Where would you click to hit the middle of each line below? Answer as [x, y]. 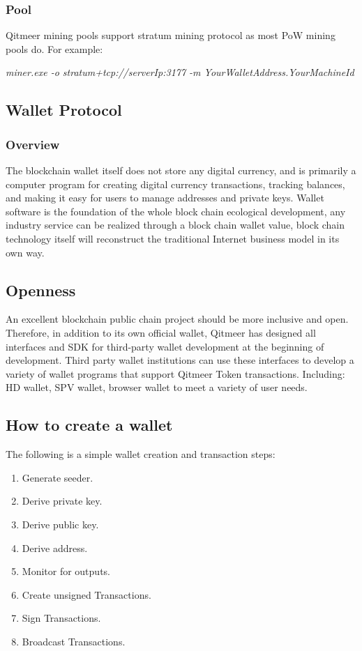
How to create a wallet [89, 425]
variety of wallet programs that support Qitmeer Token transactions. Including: [175, 373]
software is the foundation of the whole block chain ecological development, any [176, 211]
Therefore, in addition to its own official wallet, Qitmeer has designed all [161, 332]
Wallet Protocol [64, 110]
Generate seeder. [58, 477]
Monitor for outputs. [66, 571]
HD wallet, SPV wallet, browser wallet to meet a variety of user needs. [157, 387]
